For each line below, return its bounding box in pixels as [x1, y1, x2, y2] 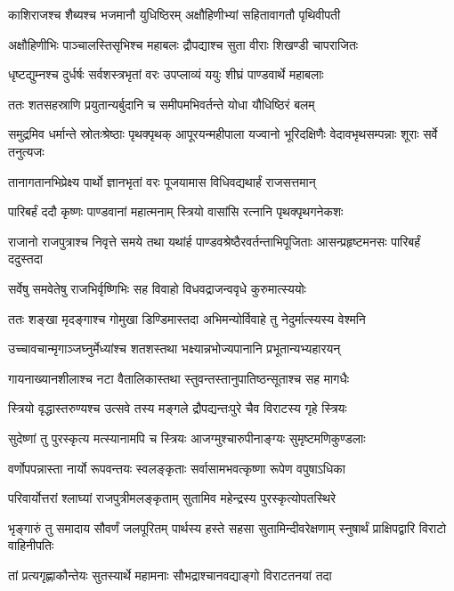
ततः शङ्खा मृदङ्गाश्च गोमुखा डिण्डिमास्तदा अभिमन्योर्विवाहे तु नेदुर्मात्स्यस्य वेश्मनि [8, 309, 366, 328]
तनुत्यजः [8, 142, 45, 160]
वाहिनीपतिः [8, 536, 54, 555]
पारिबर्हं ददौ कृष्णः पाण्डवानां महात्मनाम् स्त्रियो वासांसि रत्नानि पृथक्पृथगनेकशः [8, 202, 344, 221]
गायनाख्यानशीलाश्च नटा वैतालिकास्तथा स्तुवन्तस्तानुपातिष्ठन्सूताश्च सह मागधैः [8, 368, 350, 387]
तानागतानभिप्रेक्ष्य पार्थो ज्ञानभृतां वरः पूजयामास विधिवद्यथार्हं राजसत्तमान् [8, 172, 316, 190]
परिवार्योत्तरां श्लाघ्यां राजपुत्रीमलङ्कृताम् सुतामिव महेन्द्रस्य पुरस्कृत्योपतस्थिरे [8, 489, 336, 507]
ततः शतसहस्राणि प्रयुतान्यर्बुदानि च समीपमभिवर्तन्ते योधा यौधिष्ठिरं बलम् [8, 94, 315, 113]
